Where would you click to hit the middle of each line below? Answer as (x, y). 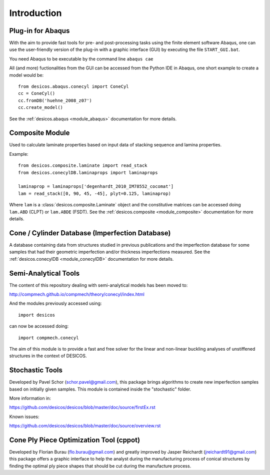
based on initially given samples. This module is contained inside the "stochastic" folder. (100, 389)
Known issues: (24, 417)
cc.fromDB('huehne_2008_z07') (55, 100)
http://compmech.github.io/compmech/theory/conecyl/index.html (77, 294)
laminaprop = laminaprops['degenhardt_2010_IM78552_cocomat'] (96, 187)
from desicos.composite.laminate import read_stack (83, 166)
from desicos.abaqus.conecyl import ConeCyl (74, 87)
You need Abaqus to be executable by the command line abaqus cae (81, 59)
